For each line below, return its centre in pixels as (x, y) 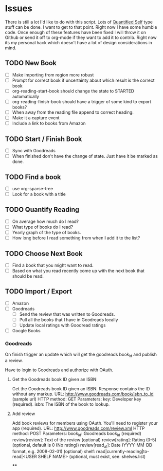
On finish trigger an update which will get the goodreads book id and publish (81, 355)
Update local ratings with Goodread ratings (63, 325)
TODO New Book (31, 63)
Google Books (26, 331)
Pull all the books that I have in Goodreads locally (69, 320)
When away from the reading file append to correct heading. (73, 112)
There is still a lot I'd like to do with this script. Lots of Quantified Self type (79, 22)
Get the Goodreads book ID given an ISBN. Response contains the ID (81, 389)
